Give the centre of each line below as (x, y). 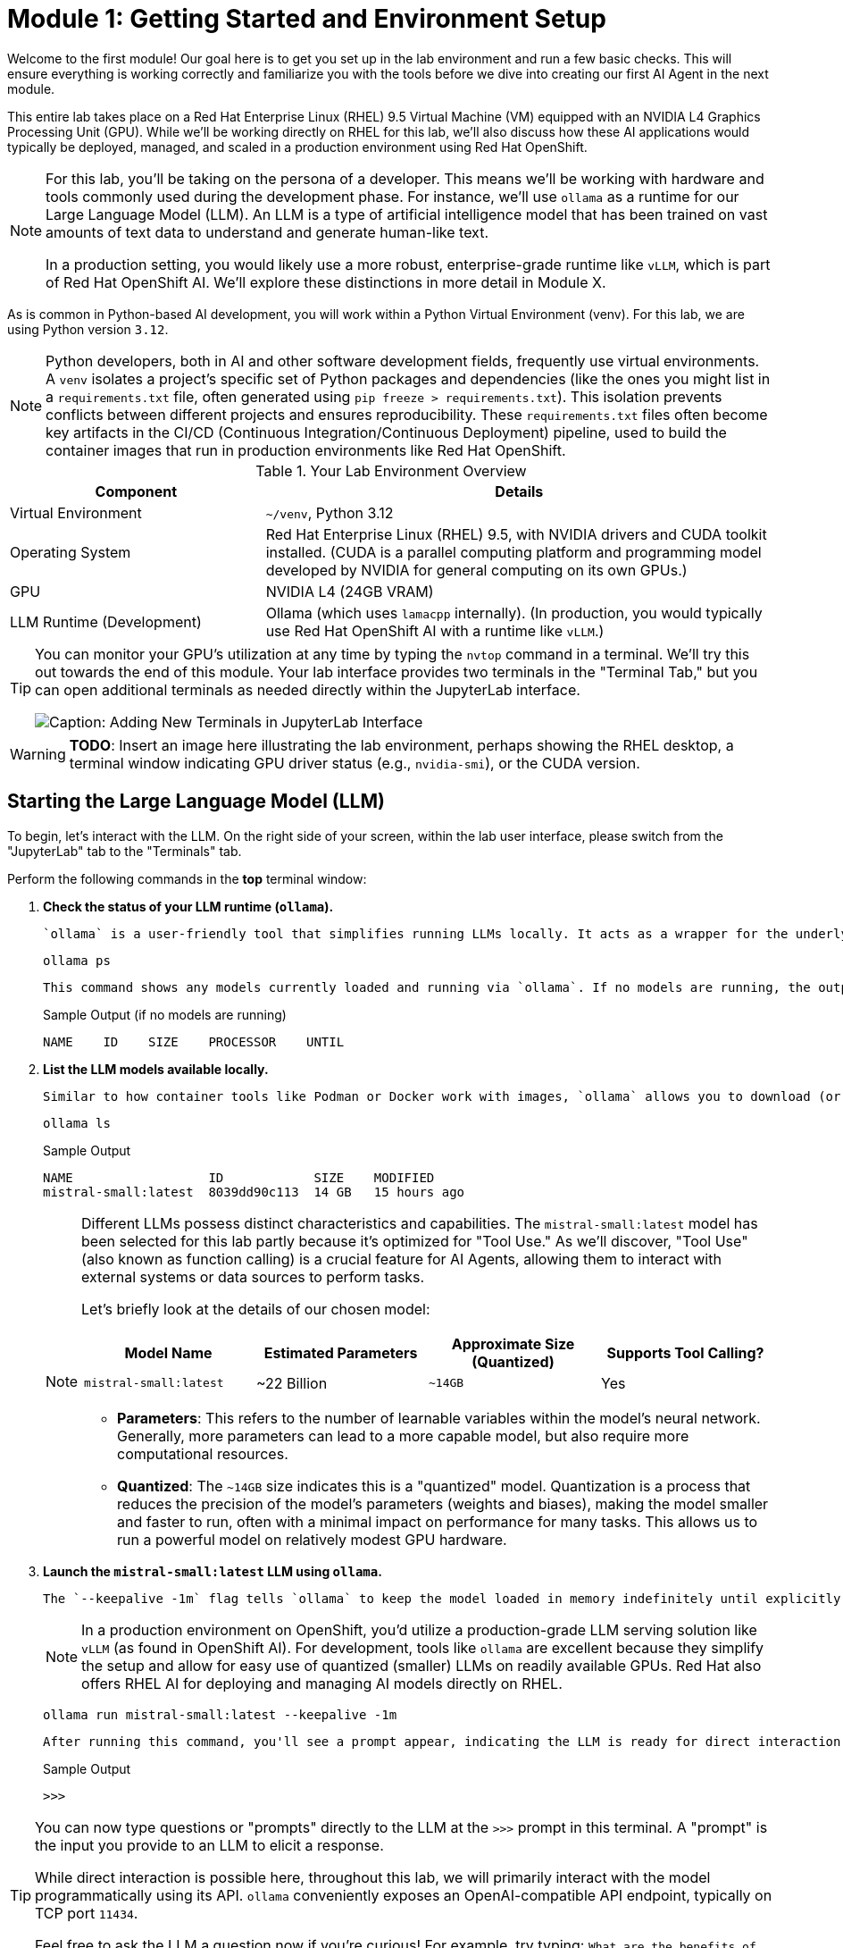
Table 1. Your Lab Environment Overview (391, 470)
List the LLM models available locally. (156, 1069)
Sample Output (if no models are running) (165, 1014)
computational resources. (203, 1453)
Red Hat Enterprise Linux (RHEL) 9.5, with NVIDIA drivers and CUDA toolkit (516, 534)
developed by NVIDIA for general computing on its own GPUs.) (476, 570)
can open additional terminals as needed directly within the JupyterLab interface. (308, 689)
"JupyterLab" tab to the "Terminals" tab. (125, 851)
